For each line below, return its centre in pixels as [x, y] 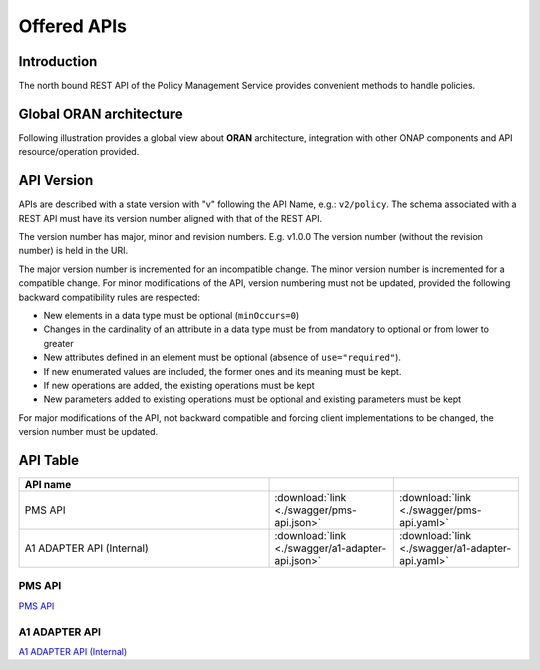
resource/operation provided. [79, 152]
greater [58, 343]
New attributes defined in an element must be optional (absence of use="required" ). [222, 357]
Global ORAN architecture [101, 113]
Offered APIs [73, 26]
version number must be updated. [88, 432]
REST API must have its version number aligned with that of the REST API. [170, 218]
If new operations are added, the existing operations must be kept [179, 385]
